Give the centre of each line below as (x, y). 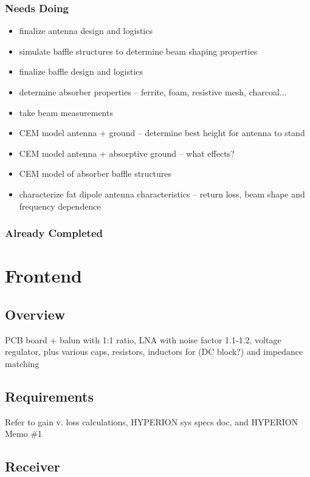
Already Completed (54, 233)
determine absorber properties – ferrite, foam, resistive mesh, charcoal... (153, 92)
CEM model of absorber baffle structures (95, 173)
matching (22, 363)
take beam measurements (66, 112)
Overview (35, 314)
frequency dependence (60, 206)
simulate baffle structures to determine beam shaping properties (138, 51)
